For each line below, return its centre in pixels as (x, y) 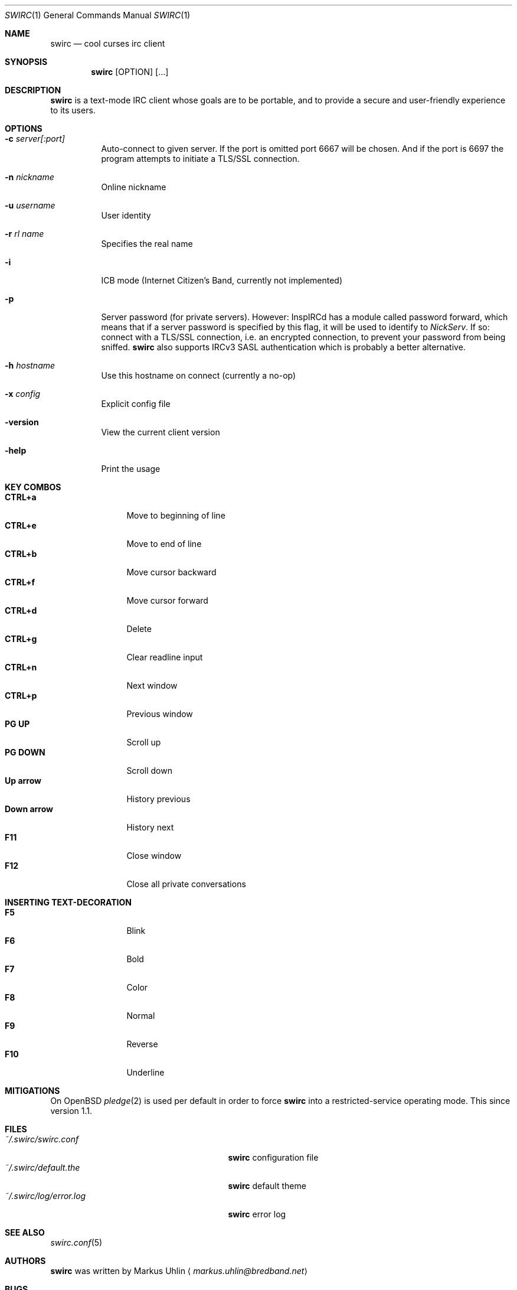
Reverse (142, 1044)
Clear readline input (165, 657)
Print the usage (131, 469)
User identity (126, 215)
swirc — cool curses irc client (108, 43)
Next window (152, 685)
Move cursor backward (171, 572)
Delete (139, 629)
